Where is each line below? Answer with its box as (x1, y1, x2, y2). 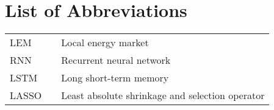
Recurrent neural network (61, 53, 171, 67)
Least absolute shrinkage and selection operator (61, 88, 265, 103)
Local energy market (61, 35, 149, 50)
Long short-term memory (61, 70, 169, 85)
